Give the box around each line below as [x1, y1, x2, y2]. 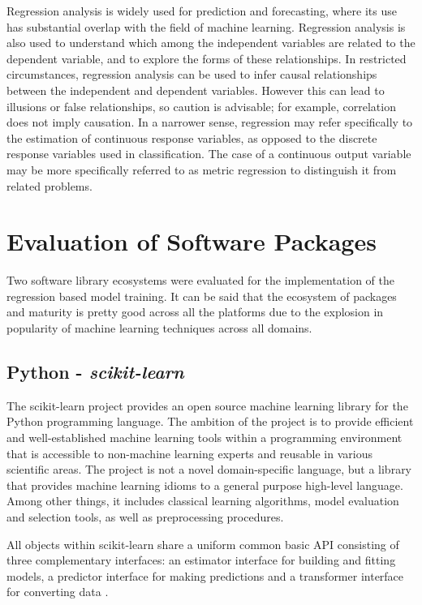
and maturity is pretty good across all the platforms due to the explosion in [6, 303, 384, 320]
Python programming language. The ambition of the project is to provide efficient [6, 413, 414, 430]
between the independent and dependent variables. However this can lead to [6, 81, 385, 98]
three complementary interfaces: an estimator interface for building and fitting [6, 551, 396, 569]
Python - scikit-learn [6, 359, 184, 384]
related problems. [6, 177, 93, 194]
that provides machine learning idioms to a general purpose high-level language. [6, 476, 403, 493]
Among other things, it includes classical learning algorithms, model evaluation [6, 492, 399, 509]
